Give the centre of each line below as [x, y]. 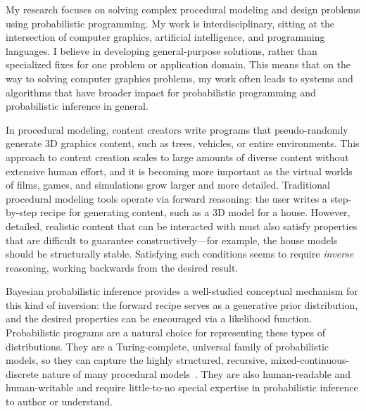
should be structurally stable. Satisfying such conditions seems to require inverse [180, 254]
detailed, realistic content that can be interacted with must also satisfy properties [182, 226]
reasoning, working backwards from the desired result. [122, 267]
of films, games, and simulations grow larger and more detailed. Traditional [168, 185]
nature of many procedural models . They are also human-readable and [196, 373]
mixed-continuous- [310, 360]
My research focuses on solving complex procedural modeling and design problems [183, 9]
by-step [21, 212]
